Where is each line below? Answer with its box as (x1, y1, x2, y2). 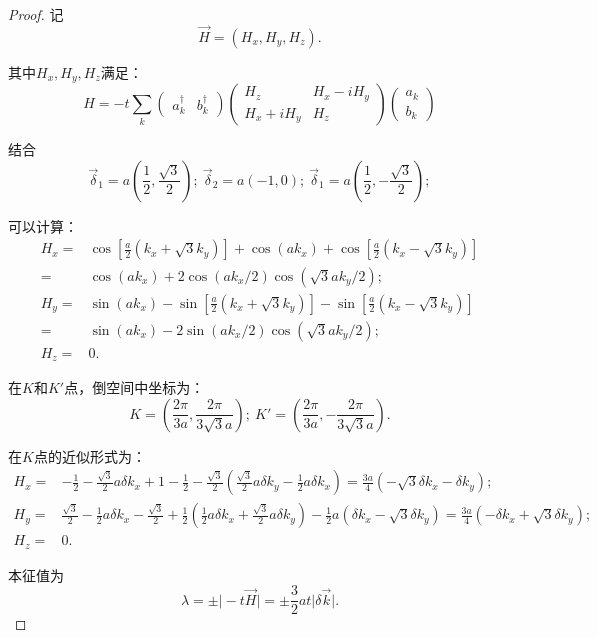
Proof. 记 (8, 4, 64, 24)
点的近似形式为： (33, 445, 146, 466)
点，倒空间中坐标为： (64, 377, 205, 398)
